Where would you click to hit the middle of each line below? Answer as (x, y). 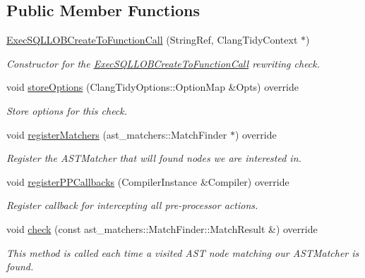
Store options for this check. (67, 110)
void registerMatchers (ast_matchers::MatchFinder (117, 134)
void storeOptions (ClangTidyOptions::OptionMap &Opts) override (152, 87)
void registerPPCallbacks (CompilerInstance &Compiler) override (148, 181)
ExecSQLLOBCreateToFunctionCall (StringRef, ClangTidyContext (152, 40)
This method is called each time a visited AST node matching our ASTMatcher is (183, 252)
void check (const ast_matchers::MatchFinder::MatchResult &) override (162, 228)
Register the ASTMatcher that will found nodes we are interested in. (154, 158)
